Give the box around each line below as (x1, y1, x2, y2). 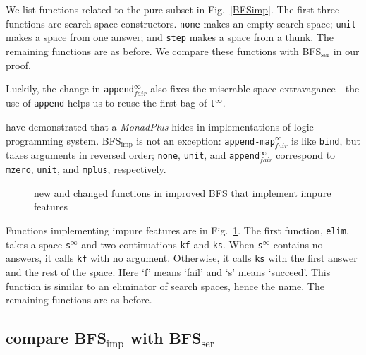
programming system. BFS (6, 133, 121, 148)
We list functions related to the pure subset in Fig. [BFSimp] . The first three (6, 2, 340, 16)
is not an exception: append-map (136, 133, 275, 148)
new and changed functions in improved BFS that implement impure (34, 185, 331, 200)
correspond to (276, 147, 336, 162)
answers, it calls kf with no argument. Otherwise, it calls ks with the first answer (6, 251, 358, 265)
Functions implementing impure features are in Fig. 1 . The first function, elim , (6, 222, 349, 237)
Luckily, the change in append (6, 81, 134, 96)
